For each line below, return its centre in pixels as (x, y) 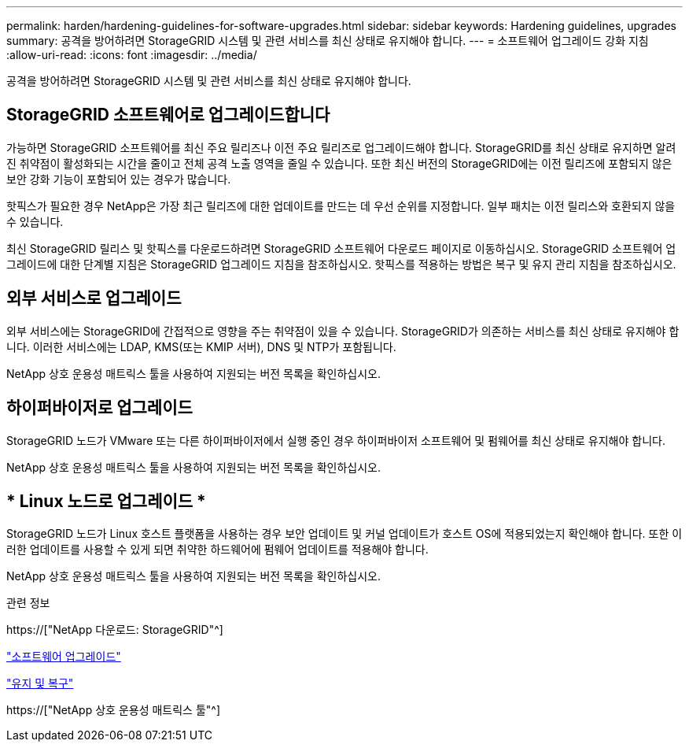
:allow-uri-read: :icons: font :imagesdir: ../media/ (132, 55)
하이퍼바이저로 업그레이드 (99, 408)
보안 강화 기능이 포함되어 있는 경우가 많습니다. (119, 179)
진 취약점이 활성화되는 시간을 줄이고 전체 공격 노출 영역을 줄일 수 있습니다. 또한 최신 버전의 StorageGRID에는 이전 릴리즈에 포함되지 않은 (339, 163)
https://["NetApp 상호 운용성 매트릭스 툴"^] (114, 710)
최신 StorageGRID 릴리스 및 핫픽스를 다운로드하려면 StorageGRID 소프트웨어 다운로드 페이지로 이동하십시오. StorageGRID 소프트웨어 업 (341, 248)
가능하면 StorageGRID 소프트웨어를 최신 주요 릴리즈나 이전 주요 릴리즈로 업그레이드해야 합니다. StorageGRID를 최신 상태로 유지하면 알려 (341, 147)
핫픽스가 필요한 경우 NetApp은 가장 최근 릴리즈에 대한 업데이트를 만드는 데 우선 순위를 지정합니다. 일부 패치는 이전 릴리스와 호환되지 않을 (341, 206)
